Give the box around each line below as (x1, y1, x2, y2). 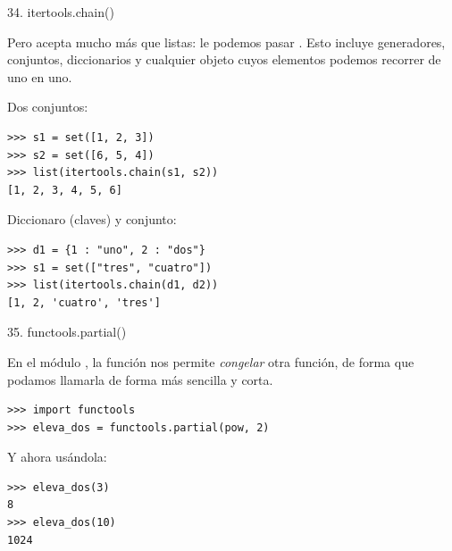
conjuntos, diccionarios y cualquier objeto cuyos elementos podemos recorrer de (7, 50, 441, 69)
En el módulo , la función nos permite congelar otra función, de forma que (7, 352, 414, 371)
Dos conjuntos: (7, 97, 88, 116)
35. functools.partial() (7, 322, 127, 341)
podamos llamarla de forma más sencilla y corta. (7, 370, 273, 388)
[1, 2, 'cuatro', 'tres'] (7, 296, 161, 309)
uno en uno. (7, 67, 72, 86)
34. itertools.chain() (7, 3, 114, 21)
